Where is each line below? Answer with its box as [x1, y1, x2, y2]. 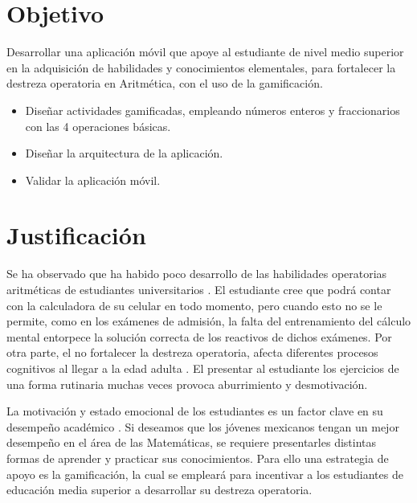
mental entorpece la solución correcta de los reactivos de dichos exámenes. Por [6, 328, 392, 345]
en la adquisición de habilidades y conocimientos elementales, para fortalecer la [6, 59, 396, 76]
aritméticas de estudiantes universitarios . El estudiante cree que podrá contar [6, 281, 391, 297]
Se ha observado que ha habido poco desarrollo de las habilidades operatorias [6, 265, 387, 282]
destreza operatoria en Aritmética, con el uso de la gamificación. [6, 75, 323, 92]
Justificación [6, 219, 146, 251]
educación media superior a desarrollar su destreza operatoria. [6, 481, 313, 498]
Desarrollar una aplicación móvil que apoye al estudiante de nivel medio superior [6, 43, 404, 60]
